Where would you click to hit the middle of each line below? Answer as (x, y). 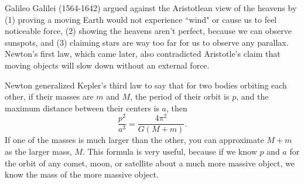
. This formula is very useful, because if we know (170, 151)
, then (177, 108)
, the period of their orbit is (180, 96)
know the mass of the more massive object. (82, 174)
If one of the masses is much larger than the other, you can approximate (134, 140)
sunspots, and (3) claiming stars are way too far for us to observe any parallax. (147, 42)
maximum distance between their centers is (82, 108)
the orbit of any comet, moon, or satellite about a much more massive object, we (150, 163)
